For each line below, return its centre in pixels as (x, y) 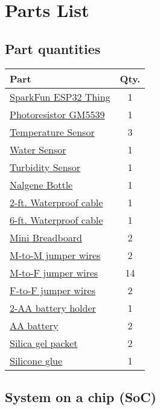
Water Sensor (38, 149)
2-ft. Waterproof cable (56, 202)
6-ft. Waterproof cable (56, 220)
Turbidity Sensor (45, 167)
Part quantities (53, 48)
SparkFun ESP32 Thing (60, 96)
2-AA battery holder (53, 307)
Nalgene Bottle (41, 184)
